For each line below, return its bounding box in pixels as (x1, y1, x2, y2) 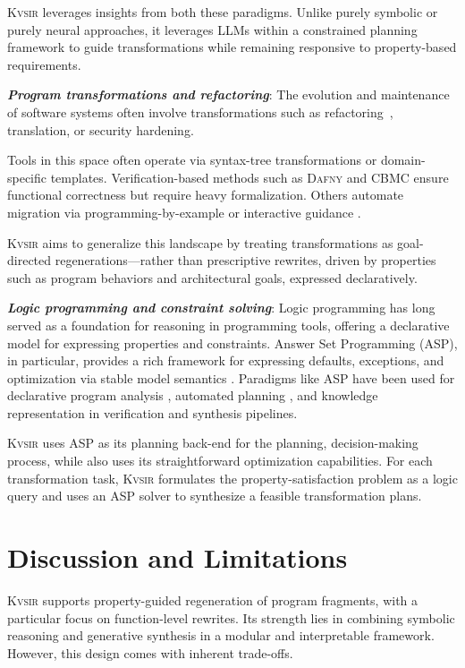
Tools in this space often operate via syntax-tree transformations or (7, 150, 377, 169)
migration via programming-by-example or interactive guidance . (7, 202, 361, 221)
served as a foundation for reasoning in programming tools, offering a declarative (7, 315, 450, 334)
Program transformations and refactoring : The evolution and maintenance (7, 85, 450, 104)
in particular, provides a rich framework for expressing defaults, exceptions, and (7, 351, 444, 370)
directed (7, 251, 52, 270)
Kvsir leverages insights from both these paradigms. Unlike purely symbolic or (7, 3, 438, 21)
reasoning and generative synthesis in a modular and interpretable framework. (7, 626, 435, 645)
